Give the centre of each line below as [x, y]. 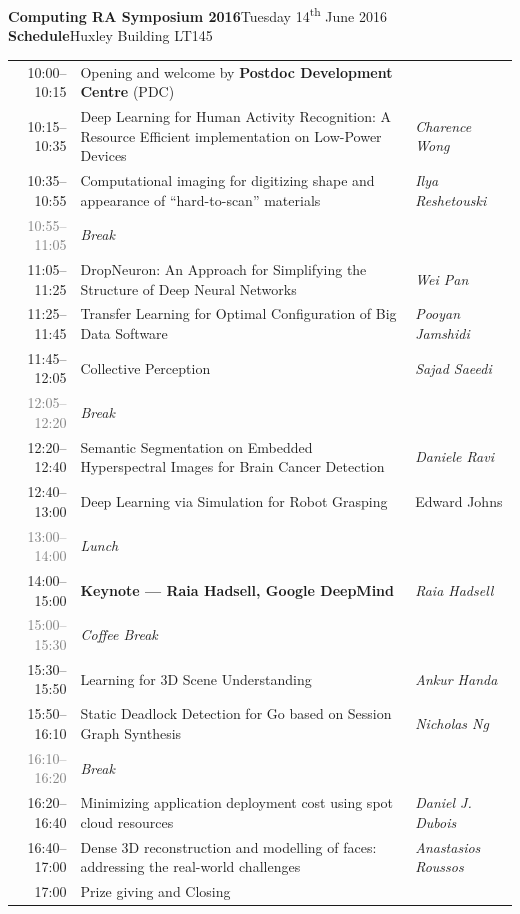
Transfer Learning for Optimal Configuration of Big [238, 313]
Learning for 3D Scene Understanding [196, 678]
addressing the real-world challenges [190, 866]
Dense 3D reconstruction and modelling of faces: [228, 846]
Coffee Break [119, 634]
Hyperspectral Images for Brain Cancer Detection [232, 466]
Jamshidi [442, 332]
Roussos [439, 866]
